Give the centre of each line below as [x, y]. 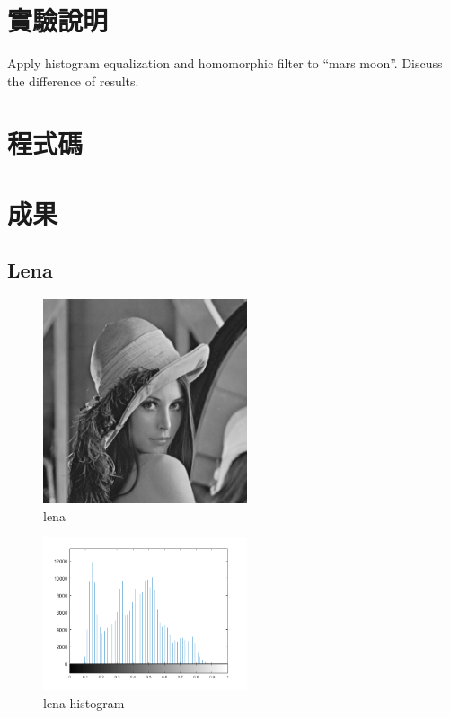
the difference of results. [73, 80]
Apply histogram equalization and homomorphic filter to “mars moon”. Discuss [225, 63]
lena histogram [84, 702]
